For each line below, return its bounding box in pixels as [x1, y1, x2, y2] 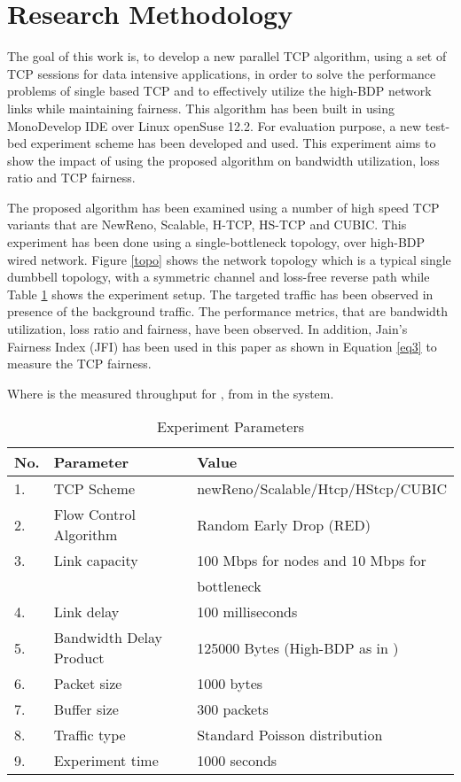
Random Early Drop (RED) [197, 514, 371, 535]
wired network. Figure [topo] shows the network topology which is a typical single [7, 250, 451, 268]
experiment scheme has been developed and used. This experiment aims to [30, 134, 436, 152]
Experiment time [53, 750, 159, 771]
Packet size [53, 673, 122, 694]
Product [53, 647, 105, 669]
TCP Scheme [53, 478, 136, 499]
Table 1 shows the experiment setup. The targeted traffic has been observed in [7, 284, 434, 303]
